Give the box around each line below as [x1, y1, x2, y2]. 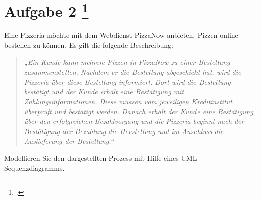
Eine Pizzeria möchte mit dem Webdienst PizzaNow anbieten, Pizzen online [4, 30, 238, 40]
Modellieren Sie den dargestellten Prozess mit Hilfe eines [4, 152, 179, 163]
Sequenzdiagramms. [4, 162, 65, 173]
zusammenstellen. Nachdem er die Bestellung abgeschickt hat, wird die [24, 66, 241, 77]
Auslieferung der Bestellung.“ [24, 136, 114, 146]
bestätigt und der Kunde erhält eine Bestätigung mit [24, 86, 184, 97]
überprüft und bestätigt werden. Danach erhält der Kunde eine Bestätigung [24, 106, 253, 116]
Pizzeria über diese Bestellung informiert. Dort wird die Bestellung [24, 76, 231, 87]
